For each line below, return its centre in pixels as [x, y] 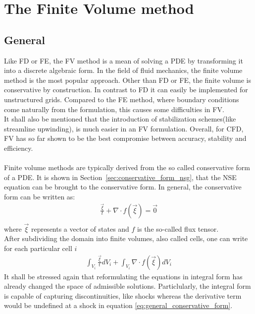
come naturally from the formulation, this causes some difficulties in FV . [114, 109]
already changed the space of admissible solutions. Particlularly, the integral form [127, 286]
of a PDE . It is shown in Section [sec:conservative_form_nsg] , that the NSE [120, 177]
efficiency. [19, 148]
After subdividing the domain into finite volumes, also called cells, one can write [126, 238]
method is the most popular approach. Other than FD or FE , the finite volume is [127, 80]
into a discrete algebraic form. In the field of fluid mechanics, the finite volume [123, 70]
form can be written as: [40, 196]
